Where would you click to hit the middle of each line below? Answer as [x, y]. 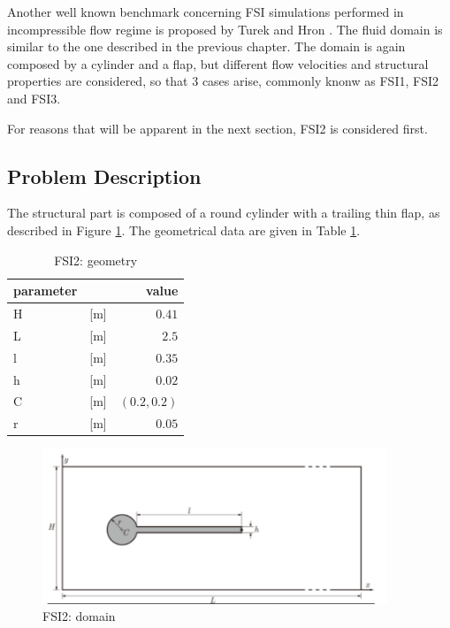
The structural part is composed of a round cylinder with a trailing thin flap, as [224, 213]
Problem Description [104, 176]
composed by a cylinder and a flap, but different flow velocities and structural [218, 63]
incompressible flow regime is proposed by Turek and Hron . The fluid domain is [225, 29]
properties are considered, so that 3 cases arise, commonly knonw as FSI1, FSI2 [223, 81]
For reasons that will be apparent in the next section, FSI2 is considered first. [217, 128]
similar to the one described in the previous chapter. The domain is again [206, 46]
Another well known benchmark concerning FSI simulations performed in [206, 11]
